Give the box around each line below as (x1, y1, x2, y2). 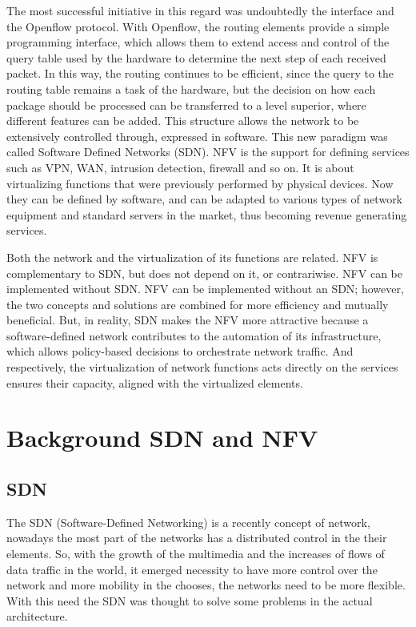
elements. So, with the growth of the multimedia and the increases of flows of (6, 545, 385, 562)
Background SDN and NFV (6, 421, 318, 454)
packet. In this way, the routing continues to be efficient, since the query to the (6, 65, 394, 82)
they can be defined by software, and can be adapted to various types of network (6, 191, 403, 207)
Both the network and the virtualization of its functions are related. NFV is (6, 248, 378, 265)
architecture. (6, 608, 68, 625)
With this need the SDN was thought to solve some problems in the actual (6, 592, 373, 609)
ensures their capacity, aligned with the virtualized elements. (6, 374, 303, 391)
